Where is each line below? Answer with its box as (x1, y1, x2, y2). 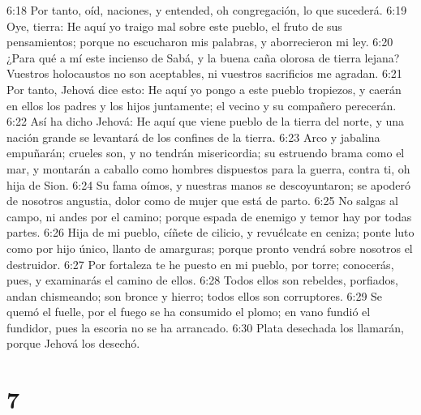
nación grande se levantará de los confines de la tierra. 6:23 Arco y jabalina (6, 128, 380, 145)
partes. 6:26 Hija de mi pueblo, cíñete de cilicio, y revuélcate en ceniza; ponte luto (6, 224, 415, 241)
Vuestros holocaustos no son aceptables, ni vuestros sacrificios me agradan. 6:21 (6, 65, 402, 82)
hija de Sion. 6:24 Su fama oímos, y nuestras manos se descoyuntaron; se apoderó (6, 176, 411, 193)
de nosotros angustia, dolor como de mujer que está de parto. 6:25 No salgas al (6, 192, 398, 209)
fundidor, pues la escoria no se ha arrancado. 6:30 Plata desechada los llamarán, (6, 319, 405, 336)
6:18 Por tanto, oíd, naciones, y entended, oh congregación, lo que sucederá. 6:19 (6, 2, 407, 18)
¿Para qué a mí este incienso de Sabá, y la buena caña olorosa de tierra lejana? (6, 49, 400, 66)
